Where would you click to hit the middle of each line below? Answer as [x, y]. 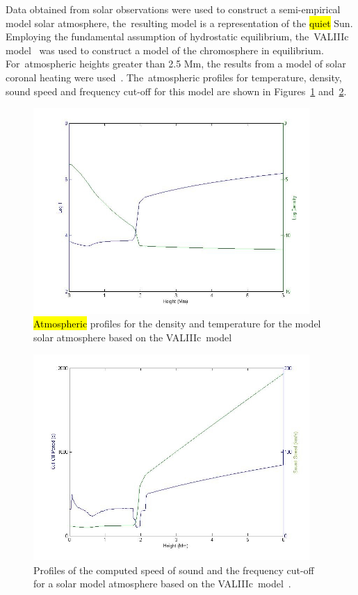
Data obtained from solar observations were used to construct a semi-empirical [173, 9]
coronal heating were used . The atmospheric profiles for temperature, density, [174, 77]
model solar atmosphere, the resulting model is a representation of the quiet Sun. [179, 23]
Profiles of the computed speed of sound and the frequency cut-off [174, 570]
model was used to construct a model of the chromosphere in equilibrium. [165, 50]
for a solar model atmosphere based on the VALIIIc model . [162, 584]
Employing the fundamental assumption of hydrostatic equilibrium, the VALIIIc [177, 36]
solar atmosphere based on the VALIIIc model [133, 337]
